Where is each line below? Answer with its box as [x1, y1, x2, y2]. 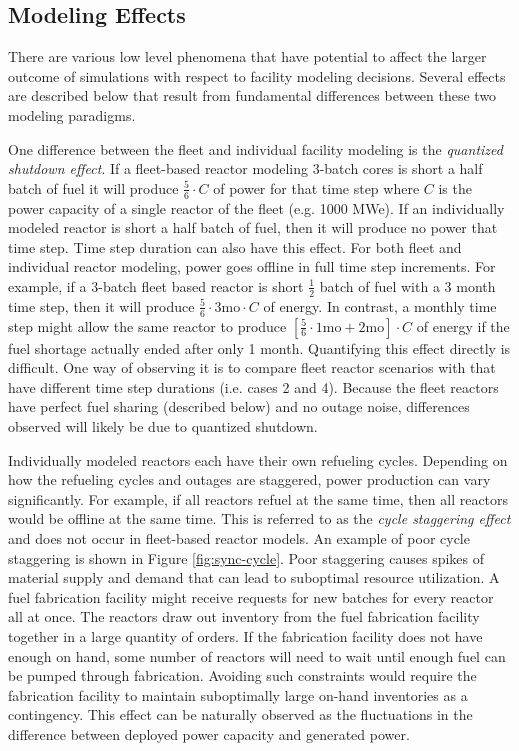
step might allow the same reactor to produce [8, 315, 287, 336]
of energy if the [416, 315, 510, 336]
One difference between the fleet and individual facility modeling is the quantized [8, 138, 503, 159]
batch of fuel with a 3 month [319, 275, 496, 296]
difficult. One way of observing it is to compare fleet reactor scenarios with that [8, 357, 496, 378]
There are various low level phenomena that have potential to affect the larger [8, 46, 487, 67]
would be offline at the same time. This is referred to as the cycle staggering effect [8, 508, 511, 529]
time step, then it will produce [8, 295, 195, 316]
